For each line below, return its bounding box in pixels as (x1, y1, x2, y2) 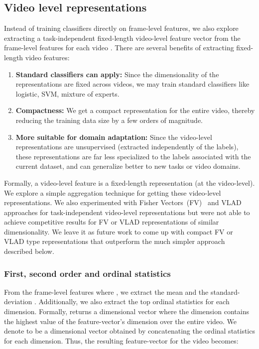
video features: (25, 52, 70, 62)
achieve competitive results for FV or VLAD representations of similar (4, 217, 219, 227)
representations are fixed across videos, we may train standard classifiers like (15, 79, 250, 89)
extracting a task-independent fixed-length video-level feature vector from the (4, 32, 241, 43)
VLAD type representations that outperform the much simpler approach (4, 236, 225, 246)
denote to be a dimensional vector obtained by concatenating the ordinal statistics (4, 326, 255, 336)
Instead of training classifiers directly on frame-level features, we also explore (4, 23, 239, 33)
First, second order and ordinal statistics (4, 267, 171, 279)
